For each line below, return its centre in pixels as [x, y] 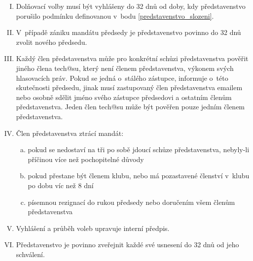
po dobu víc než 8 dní [61, 185]
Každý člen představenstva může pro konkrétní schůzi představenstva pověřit [132, 58]
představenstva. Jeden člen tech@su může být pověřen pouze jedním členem [130, 107]
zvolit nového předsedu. [52, 42]
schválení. [30, 254]
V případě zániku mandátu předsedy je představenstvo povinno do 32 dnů [128, 32]
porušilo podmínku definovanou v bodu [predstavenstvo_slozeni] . [115, 16]
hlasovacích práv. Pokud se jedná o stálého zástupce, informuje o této [122, 78]
